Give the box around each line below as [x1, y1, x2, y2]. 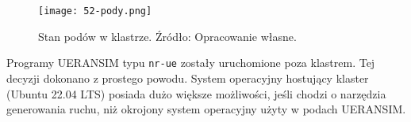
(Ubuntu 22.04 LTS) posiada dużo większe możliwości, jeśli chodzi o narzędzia [6, 85, 386, 102]
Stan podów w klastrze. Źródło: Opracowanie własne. [38, 28, 297, 44]
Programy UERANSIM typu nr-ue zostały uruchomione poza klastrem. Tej [6, 54, 375, 71]
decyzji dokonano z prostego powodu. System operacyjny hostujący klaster [6, 69, 369, 86]
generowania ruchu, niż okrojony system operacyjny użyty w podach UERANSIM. [6, 101, 406, 117]
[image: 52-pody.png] [38, 6, 152, 17]
